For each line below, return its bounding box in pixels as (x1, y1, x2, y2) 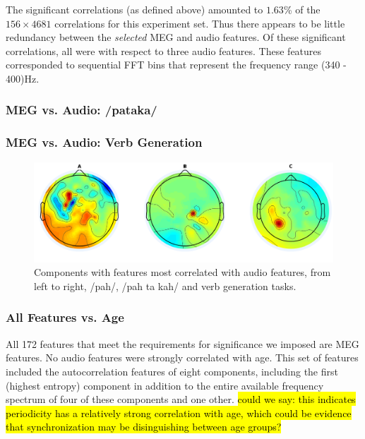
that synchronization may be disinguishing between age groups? (6, 419, 282, 434)
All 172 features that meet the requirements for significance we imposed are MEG (6, 336, 359, 351)
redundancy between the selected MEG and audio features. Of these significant (6, 30, 346, 44)
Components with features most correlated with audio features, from (34, 265, 331, 279)
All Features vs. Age (6, 308, 124, 326)
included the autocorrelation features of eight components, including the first (6, 363, 338, 378)
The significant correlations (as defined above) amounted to (6, 2, 263, 16)
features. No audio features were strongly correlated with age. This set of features (6, 350, 359, 365)
